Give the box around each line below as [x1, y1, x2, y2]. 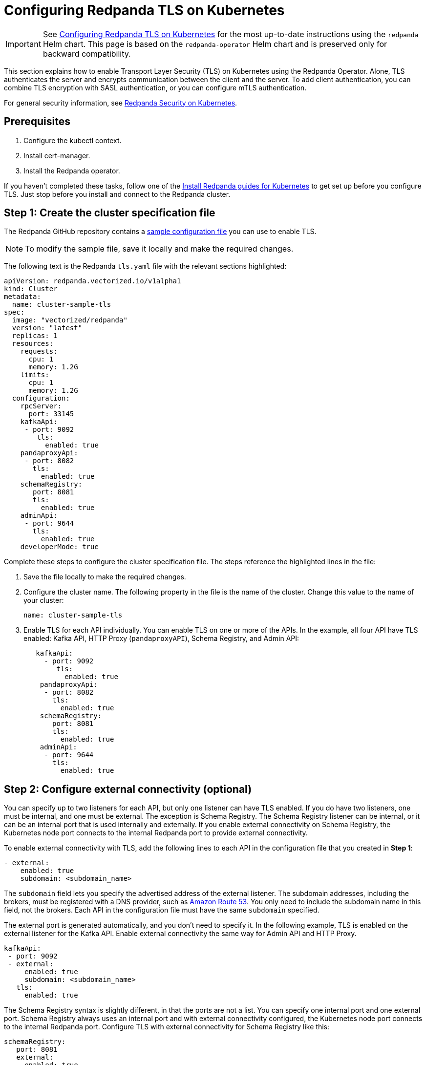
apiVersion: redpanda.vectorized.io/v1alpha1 [4, 277, 181, 285]
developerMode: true [20, 543, 99, 551]
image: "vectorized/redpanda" [12, 316, 128, 324]
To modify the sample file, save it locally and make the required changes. [25, 244, 294, 254]
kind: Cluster [4, 285, 58, 293]
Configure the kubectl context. [23, 136, 122, 145]
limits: [20, 371, 49, 379]
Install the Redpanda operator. [23, 166, 120, 175]
